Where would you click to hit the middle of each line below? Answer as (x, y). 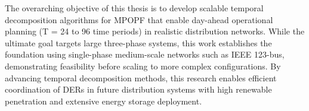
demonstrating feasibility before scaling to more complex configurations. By (143, 66)
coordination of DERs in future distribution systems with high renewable (138, 89)
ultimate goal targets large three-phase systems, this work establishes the (138, 42)
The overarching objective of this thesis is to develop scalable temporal (134, 8)
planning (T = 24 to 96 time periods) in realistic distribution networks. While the (155, 31)
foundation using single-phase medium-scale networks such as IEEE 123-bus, (145, 54)
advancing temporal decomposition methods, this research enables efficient (141, 77)
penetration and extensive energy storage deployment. (103, 101)
